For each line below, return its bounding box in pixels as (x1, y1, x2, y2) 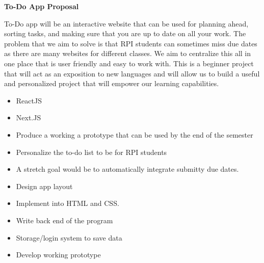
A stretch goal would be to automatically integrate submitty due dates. (16, 164, 239, 174)
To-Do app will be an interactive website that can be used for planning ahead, (4, 18, 249, 29)
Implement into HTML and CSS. (16, 198, 119, 208)
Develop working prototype (16, 249, 101, 260)
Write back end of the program (16, 215, 113, 225)
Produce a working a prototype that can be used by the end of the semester (16, 129, 253, 140)
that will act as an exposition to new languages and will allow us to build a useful (4, 68, 260, 78)
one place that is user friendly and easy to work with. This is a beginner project (4, 58, 254, 68)
